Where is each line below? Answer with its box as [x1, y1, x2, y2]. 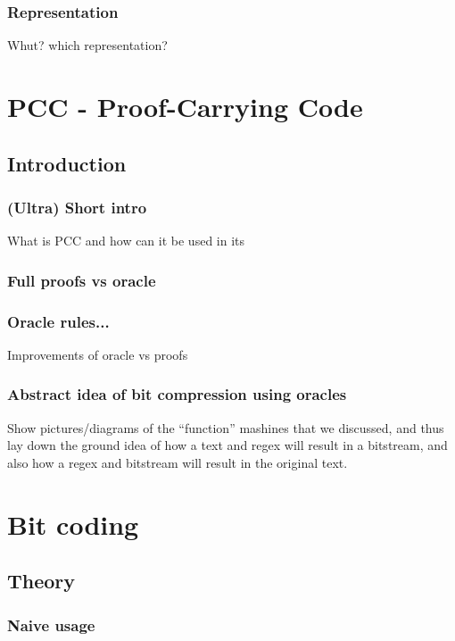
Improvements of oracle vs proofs [7, 345, 188, 363]
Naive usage [7, 613, 95, 636]
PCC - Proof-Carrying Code [7, 88, 363, 124]
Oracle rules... [7, 310, 110, 332]
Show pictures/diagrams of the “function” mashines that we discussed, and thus [7, 418, 444, 437]
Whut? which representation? [7, 36, 168, 54]
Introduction [7, 149, 127, 177]
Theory [7, 567, 76, 595]
